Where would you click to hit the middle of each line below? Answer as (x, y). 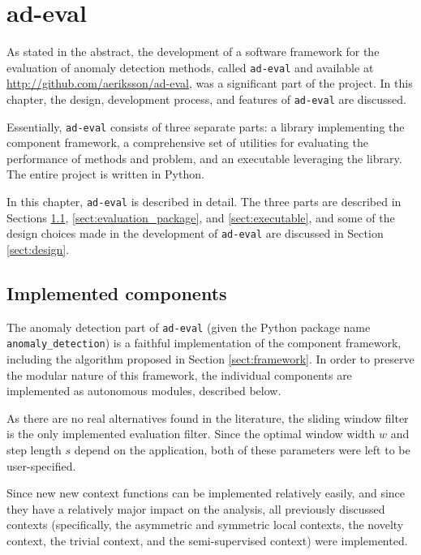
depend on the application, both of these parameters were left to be (242, 450)
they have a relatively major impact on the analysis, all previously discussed (196, 508)
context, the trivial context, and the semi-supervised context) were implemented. (207, 541)
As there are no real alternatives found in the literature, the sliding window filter (208, 417)
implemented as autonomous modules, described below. (144, 391)
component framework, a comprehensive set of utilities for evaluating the (188, 142)
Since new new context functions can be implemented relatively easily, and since (206, 493)
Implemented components (117, 293)
